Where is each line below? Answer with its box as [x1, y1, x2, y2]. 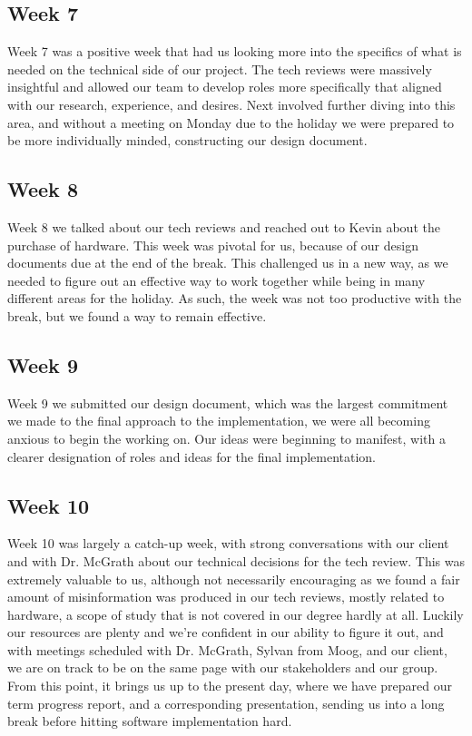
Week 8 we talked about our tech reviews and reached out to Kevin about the [7, 217, 440, 236]
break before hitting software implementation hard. [7, 711, 292, 731]
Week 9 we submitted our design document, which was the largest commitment [7, 393, 448, 412]
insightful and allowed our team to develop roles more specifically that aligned [7, 77, 442, 96]
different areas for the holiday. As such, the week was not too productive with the [7, 289, 462, 308]
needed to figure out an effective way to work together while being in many [7, 270, 426, 289]
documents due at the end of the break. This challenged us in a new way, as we [7, 253, 448, 272]
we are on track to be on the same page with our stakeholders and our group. [7, 658, 438, 677]
